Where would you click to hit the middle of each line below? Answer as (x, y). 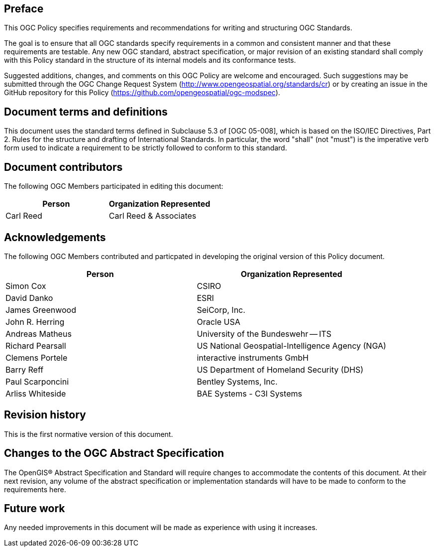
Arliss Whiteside (36, 393)
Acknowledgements (55, 237)
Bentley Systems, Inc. (237, 381)
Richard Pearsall (36, 345)
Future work (35, 509)
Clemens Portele (37, 357)
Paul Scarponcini (37, 381)
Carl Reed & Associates (153, 216)
